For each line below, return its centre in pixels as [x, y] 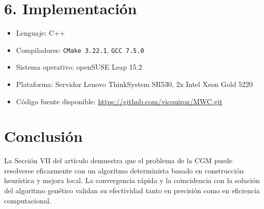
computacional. [28, 200]
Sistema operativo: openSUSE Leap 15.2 [79, 67]
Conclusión [44, 136]
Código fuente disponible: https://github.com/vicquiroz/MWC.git [119, 101]
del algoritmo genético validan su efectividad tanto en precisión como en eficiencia [132, 190]
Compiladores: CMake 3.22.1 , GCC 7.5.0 [80, 50]
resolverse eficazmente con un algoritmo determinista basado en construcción [124, 170]
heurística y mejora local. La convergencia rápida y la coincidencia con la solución [132, 180]
